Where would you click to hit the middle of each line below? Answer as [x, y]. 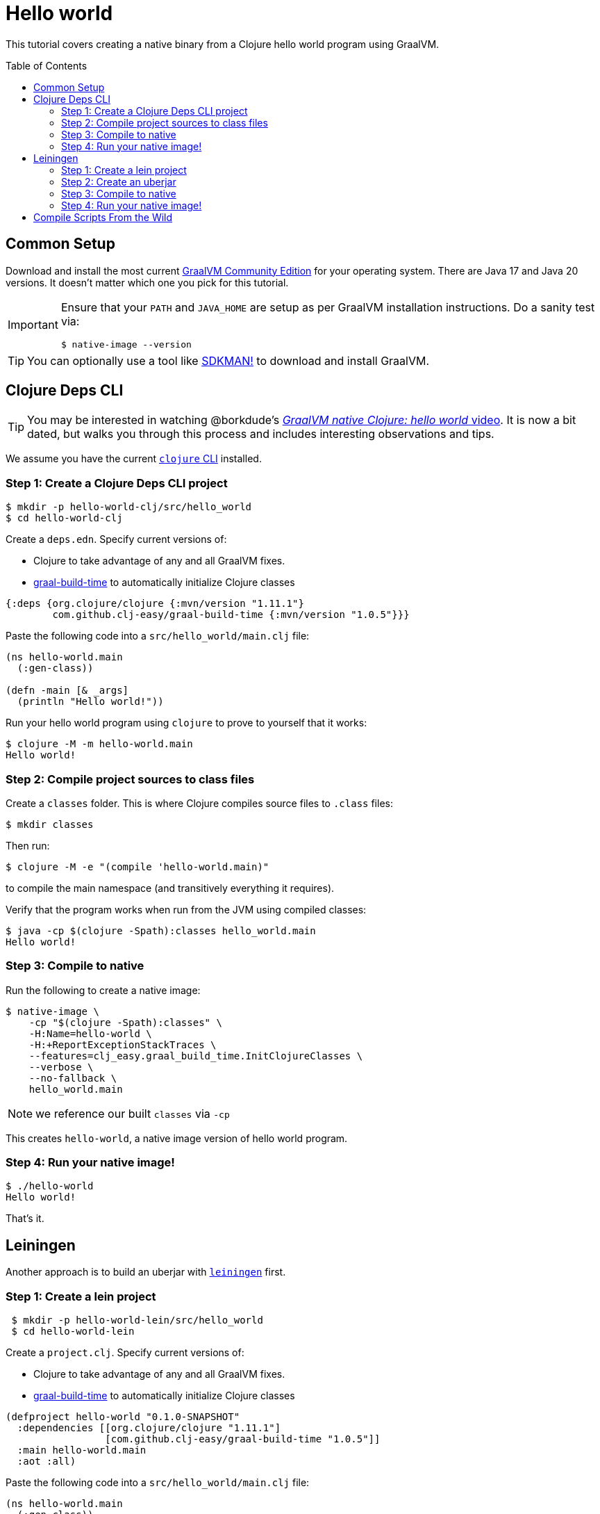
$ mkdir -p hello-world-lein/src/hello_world [137, 1320]
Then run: [28, 845]
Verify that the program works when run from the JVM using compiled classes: [186, 909]
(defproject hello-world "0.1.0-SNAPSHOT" [123, 1417]
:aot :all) [47, 1462]
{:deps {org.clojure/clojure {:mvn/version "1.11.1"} [155, 604]
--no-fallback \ [73, 1078]
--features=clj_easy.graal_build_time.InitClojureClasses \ [196, 1056]
